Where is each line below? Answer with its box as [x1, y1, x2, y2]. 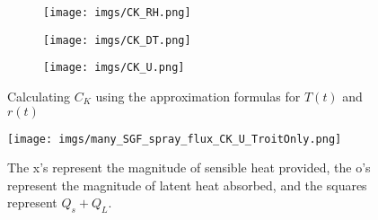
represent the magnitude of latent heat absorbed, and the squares [7, 175, 367, 194]
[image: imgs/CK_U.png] [43, 61, 185, 75]
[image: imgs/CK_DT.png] [43, 33, 191, 47]
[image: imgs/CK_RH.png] [43, 6, 191, 19]
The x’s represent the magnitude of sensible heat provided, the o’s [7, 158, 371, 177]
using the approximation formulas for [95, 86, 301, 105]
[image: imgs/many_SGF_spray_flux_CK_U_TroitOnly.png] [7, 132, 342, 145]
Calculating [7, 86, 71, 105]
